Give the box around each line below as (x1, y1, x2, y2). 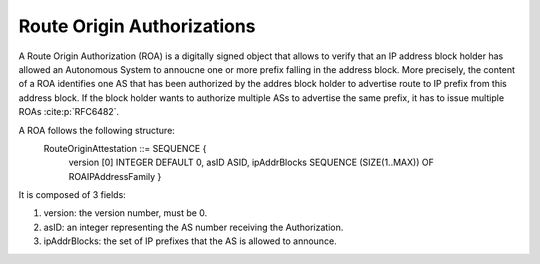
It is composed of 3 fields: (18, 189, 127, 201)
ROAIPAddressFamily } (68, 170, 162, 182)
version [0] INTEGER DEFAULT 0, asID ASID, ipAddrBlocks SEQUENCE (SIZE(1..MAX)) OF (68, 156, 434, 169)
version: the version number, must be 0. (43, 207, 208, 219)
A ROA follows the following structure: (18, 124, 175, 136)
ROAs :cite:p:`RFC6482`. (18, 106, 120, 118)
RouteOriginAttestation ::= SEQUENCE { (43, 142, 207, 154)
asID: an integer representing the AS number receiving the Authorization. (43, 221, 344, 233)
